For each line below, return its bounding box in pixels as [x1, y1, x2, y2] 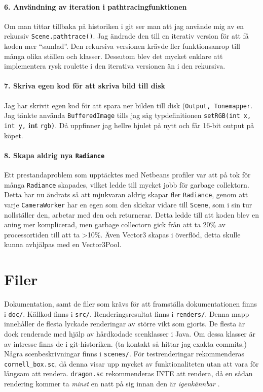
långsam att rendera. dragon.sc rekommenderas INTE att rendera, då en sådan [4, 368, 253, 379]
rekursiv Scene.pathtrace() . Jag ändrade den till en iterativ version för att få [4, 31, 249, 41]
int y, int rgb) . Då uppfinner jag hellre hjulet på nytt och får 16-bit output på [4, 119, 254, 130]
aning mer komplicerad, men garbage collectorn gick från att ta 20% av [4, 219, 226, 230]
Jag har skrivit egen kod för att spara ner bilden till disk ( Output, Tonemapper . [4, 100, 253, 110]
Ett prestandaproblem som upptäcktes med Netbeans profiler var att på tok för [4, 169, 251, 180]
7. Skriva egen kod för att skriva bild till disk [4, 80, 166, 91]
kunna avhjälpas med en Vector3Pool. [4, 239, 122, 250]
